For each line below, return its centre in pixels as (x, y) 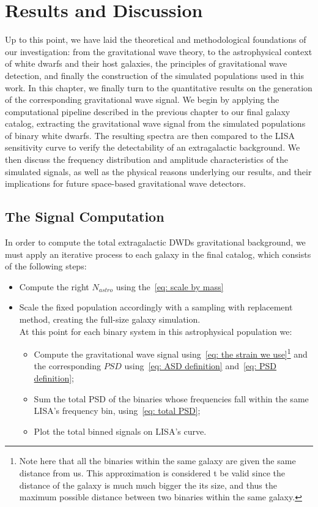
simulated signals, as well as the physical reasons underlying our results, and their (158, 171)
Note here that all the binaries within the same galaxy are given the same (157, 461)
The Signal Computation (85, 216)
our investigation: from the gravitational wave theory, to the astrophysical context (159, 51)
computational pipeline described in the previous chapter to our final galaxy (148, 111)
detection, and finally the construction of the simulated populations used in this (154, 75)
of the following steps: (46, 266)
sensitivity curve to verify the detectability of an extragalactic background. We (153, 147)
